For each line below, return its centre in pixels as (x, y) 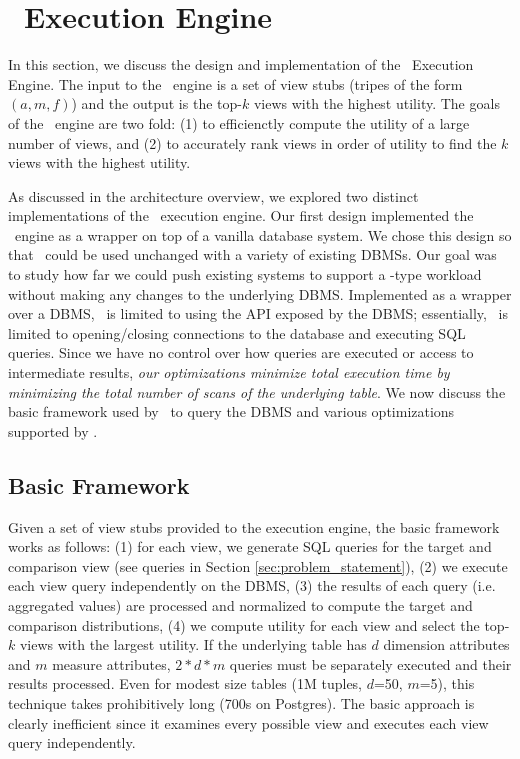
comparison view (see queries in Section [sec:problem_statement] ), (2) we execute (258, 565)
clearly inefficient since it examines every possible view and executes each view (248, 722)
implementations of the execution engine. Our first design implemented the (241, 215)
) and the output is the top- (156, 103)
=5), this (447, 683)
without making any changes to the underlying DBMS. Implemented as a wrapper (260, 293)
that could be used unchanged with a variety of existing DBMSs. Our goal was (252, 254)
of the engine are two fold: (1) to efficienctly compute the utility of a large (239, 122)
